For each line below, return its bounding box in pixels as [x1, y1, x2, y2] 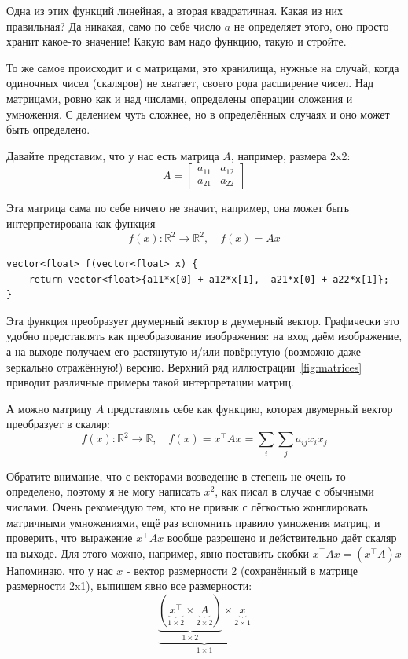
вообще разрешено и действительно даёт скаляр [167, 529, 397, 546]
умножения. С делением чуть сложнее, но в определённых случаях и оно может [6, 105, 390, 122]
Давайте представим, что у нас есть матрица [6, 147, 219, 163]
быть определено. [6, 121, 90, 137]
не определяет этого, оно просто [233, 17, 389, 34]
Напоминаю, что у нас [6, 562, 113, 578]
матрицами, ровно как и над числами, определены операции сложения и [6, 90, 353, 106]
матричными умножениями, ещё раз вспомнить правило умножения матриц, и [6, 514, 380, 530]
